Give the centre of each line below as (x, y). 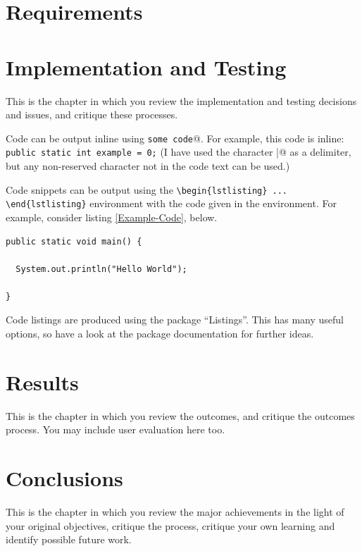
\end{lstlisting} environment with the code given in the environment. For (171, 203)
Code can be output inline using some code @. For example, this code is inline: (175, 138)
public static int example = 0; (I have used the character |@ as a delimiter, (179, 152)
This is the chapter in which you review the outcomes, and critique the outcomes (180, 415)
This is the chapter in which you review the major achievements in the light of (175, 512)
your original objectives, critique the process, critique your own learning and (170, 525)
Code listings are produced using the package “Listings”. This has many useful (175, 320)
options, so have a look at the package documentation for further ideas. (160, 334)
